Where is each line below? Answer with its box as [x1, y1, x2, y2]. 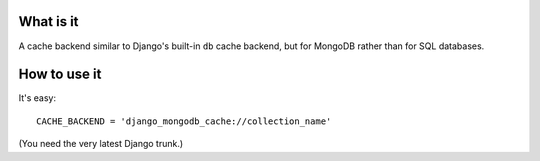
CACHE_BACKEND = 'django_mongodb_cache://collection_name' [36, 115, 332, 127]
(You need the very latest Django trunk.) [18, 138, 184, 150]
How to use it [18, 66, 102, 83]
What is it [18, 13, 79, 30]
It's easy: [18, 92, 57, 104]
